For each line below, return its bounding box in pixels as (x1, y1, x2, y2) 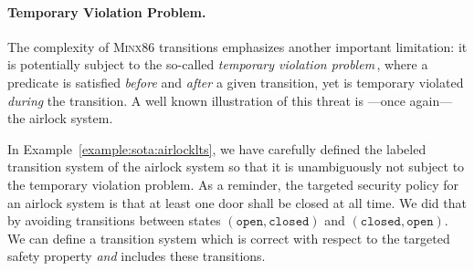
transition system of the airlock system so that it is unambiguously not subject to (7, 157, 465, 176)
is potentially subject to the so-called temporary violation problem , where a (7, 55, 428, 74)
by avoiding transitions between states (7, 211, 221, 230)
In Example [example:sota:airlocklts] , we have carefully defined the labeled (7, 139, 427, 158)
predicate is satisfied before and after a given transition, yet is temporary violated (7, 72, 464, 91)
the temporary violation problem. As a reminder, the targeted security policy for (7, 174, 458, 193)
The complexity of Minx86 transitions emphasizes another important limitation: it (7, 36, 468, 56)
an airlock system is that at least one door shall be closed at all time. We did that (7, 193, 467, 212)
